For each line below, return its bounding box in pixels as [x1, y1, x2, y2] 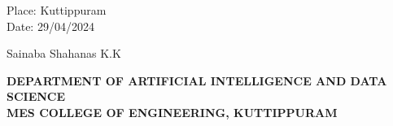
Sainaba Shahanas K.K [7, 45, 121, 62]
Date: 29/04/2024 [7, 17, 94, 34]
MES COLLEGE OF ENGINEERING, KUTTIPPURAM [7, 103, 338, 120]
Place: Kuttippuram [7, 2, 107, 18]
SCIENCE [7, 88, 66, 105]
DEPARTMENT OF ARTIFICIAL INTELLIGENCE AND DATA [7, 72, 387, 89]
